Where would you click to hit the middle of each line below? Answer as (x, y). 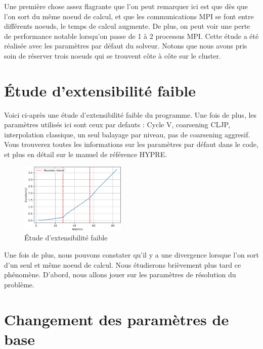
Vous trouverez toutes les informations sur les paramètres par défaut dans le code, (131, 144)
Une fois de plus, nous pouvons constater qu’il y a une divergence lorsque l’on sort (131, 255)
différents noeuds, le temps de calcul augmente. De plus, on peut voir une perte (127, 26)
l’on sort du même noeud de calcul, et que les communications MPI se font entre (129, 16)
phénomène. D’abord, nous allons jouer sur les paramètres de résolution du (120, 275)
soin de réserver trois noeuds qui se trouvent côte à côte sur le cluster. (113, 55)
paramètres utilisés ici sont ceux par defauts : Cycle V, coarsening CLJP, (117, 124)
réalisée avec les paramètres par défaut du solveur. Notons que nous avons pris (126, 46)
